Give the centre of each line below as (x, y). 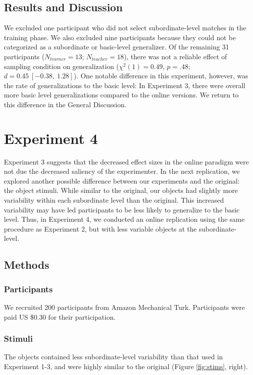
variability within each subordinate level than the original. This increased (114, 200)
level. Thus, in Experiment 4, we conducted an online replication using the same (124, 219)
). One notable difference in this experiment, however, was (161, 76)
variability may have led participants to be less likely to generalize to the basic (122, 209)
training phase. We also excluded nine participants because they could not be (120, 37)
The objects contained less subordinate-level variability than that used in (114, 357)
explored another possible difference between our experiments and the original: (122, 180)
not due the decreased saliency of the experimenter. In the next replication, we (122, 171)
